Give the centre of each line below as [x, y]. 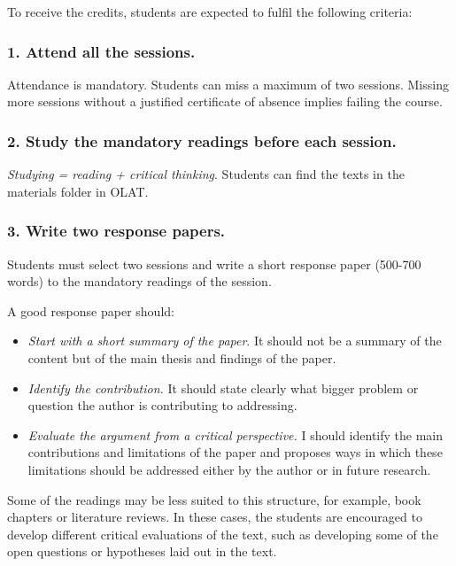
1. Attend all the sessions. [101, 51]
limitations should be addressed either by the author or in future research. [229, 469]
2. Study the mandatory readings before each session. [202, 140]
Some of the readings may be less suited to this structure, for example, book [214, 499]
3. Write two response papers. [116, 231]
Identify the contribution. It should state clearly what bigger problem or [223, 388]
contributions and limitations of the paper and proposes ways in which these [235, 452]
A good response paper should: [91, 310]
